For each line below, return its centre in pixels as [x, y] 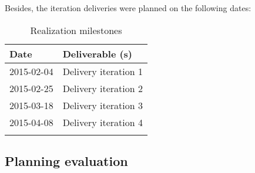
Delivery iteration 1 [103, 71]
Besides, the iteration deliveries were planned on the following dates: [128, 8]
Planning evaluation [66, 160]
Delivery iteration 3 [103, 105]
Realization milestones [76, 30]
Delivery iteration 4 [103, 122]
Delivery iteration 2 [103, 88]
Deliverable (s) [98, 53]
